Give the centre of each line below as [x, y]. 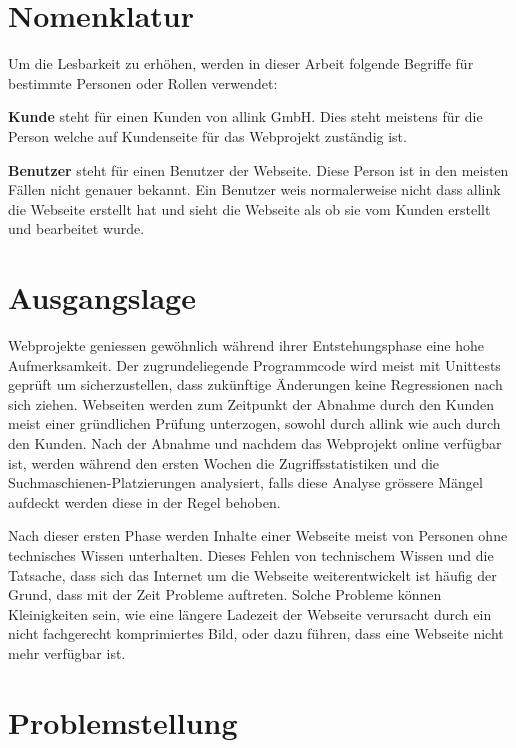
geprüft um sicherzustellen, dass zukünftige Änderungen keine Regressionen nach [255, 384]
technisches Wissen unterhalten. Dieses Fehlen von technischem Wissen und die [251, 554]
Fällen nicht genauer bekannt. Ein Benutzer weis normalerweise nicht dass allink [254, 189]
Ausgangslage [102, 297]
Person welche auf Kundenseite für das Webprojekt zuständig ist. [207, 135]
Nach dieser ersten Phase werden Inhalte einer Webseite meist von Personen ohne [258, 535]
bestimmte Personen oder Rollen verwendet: [143, 82]
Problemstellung [123, 721]
